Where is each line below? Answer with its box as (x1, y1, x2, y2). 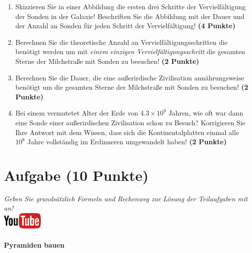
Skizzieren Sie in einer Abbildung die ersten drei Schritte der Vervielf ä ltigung (15, 1, 246, 11)
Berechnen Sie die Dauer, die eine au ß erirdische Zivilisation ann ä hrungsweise (15, 72, 244, 82)
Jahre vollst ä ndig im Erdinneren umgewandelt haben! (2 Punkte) (27, 136, 227, 147)
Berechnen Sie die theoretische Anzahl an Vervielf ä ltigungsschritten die (15, 37, 228, 47)
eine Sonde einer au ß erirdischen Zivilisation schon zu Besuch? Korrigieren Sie (15, 117, 246, 127)
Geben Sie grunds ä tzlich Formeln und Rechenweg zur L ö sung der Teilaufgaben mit (4, 193, 248, 203)
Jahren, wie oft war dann (168, 108, 243, 118)
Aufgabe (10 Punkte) (4, 165, 149, 185)
